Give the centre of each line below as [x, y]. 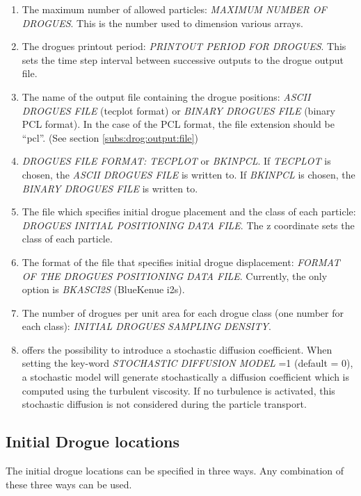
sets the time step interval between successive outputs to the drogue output [183, 59]
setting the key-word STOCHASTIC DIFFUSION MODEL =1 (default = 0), [187, 363]
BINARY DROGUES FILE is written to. [110, 188]
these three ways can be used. [69, 484]
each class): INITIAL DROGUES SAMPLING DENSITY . [146, 326]
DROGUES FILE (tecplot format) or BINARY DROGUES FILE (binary [178, 110]
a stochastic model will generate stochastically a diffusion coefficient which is [186, 377]
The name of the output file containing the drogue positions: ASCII [166, 96]
